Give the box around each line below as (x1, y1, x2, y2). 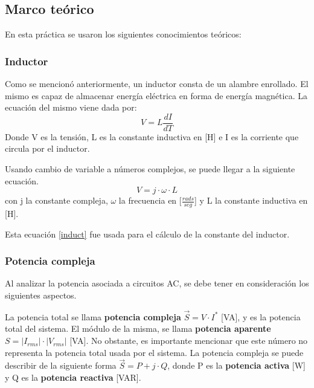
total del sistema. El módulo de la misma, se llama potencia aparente (5, 322, 271, 335)
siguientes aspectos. (5, 289, 77, 302)
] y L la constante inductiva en (194, 194, 308, 207)
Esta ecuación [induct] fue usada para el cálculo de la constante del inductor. (5, 227, 290, 240)
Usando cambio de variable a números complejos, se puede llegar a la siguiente (5, 163, 295, 175)
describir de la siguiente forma (5, 359, 117, 372)
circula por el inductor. (5, 142, 90, 155)
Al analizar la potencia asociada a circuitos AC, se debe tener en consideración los (5, 277, 309, 289)
